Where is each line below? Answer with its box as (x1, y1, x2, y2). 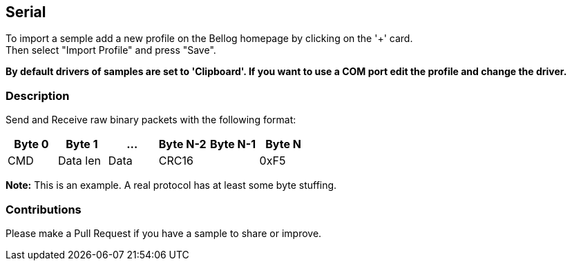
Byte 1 (66, 137, 98, 152)
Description (6, 88, 70, 103)
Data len (57, 154, 101, 168)
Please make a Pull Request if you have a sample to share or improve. (6, 227, 322, 239)
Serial (6, 3, 46, 21)
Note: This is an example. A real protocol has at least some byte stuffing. (6, 179, 337, 192)
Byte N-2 (158, 137, 207, 152)
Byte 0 (14, 137, 49, 152)
